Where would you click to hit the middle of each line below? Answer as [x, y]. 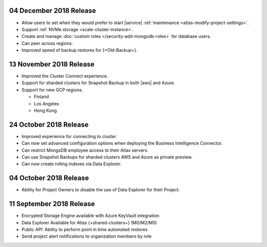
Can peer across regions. [47, 43]
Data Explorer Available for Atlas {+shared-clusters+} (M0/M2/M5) [89, 222]
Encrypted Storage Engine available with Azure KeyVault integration [90, 216]
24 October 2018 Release [49, 124]
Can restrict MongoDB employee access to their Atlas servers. [85, 150]
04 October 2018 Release [49, 178]
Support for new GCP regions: [52, 90]
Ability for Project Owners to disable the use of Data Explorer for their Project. [101, 190]
